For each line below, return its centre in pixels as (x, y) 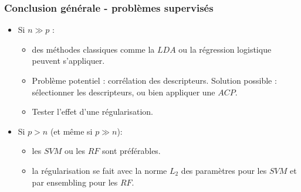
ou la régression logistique (225, 49)
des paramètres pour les (224, 170)
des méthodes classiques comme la (93, 49)
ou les (75, 151)
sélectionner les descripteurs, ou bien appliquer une (124, 92)
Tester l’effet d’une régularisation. (92, 112)
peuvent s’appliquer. (68, 61)
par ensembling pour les (75, 182)
